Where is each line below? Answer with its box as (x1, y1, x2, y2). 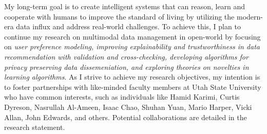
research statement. (4, 122, 65, 132)
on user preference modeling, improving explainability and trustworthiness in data (4, 41, 260, 52)
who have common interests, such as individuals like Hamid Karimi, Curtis (4, 91, 240, 102)
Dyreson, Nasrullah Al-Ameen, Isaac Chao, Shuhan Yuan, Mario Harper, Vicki (4, 101, 252, 112)
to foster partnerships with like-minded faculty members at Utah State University (4, 81, 261, 92)
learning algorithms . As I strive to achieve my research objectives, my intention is (4, 71, 260, 82)
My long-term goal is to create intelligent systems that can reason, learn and (4, 1, 245, 11)
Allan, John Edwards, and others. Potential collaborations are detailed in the (4, 111, 247, 122)
